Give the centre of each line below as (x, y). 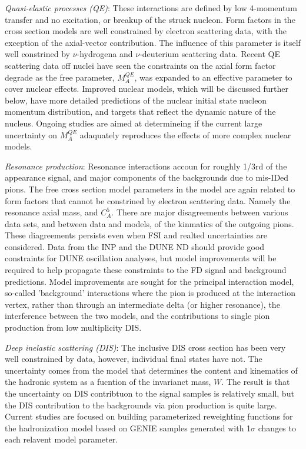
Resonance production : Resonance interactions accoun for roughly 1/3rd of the (146, 166)
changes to (277, 428)
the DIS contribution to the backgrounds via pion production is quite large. (141, 405)
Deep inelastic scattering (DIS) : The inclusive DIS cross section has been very (145, 347)
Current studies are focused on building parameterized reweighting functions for (149, 416)
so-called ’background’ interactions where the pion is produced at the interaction (150, 293)
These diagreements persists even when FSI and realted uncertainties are (136, 235)
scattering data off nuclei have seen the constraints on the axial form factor (140, 65)
